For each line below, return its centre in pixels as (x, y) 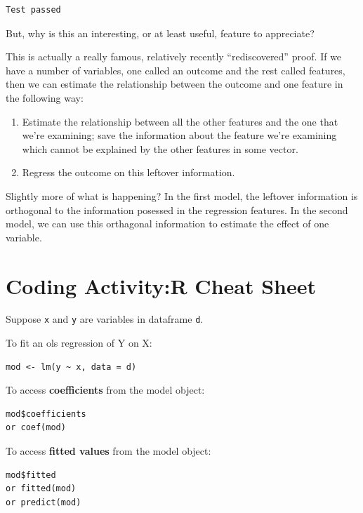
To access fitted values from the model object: (108, 451)
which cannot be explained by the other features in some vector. (160, 148)
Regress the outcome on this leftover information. (128, 172)
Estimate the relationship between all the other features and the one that (180, 121)
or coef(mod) (36, 428)
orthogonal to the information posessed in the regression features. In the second (177, 209)
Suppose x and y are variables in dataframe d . (105, 319)
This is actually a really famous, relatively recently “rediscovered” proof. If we (174, 56)
